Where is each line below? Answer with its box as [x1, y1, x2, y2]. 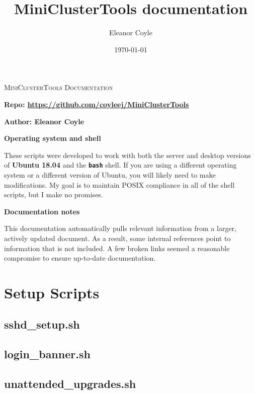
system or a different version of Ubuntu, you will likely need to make [4, 169, 216, 180]
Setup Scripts [4, 282, 100, 302]
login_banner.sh [4, 346, 91, 362]
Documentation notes [4, 206, 80, 216]
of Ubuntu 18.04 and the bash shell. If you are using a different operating [4, 160, 237, 170]
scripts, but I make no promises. [4, 189, 103, 200]
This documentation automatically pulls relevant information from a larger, [4, 223, 236, 233]
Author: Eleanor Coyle [4, 116, 84, 126]
